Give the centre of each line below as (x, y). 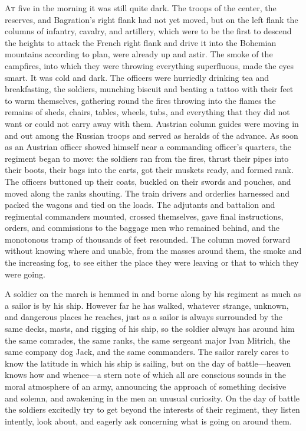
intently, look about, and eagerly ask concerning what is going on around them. (148, 421)
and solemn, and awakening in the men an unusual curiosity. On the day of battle (152, 398)
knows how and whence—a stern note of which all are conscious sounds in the (145, 375)
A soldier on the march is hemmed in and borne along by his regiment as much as (153, 294)
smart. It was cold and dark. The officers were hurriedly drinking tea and (137, 77)
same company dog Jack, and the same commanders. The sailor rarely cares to (147, 352)
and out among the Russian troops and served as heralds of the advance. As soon (152, 135)
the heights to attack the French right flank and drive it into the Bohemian (141, 42)
